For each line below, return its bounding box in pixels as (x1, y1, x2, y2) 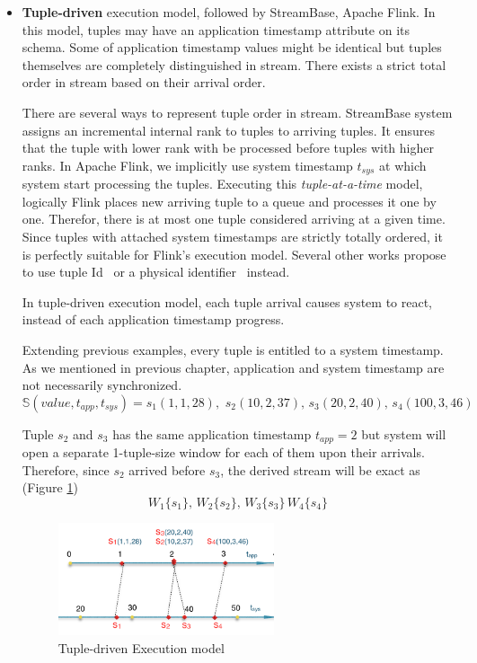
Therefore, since (22, 460, 110, 479)
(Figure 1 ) (22, 478, 78, 497)
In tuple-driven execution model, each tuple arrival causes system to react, (22, 292, 432, 311)
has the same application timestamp (112, 424, 312, 443)
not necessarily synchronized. (22, 376, 182, 394)
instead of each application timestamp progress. (22, 310, 285, 329)
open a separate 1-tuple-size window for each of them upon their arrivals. (22, 443, 425, 462)
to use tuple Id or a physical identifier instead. (22, 262, 290, 281)
